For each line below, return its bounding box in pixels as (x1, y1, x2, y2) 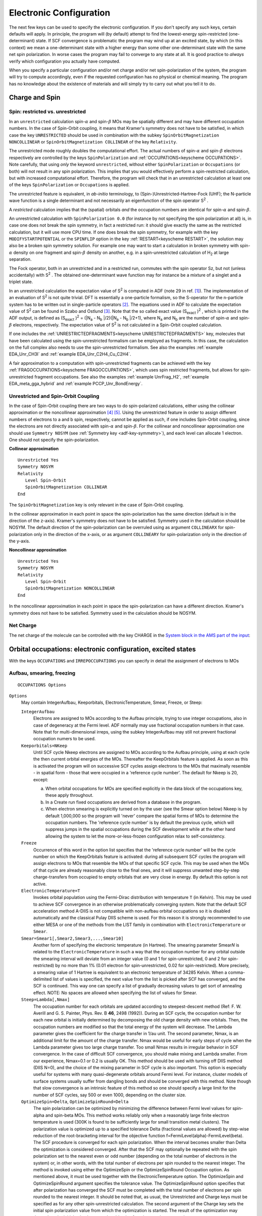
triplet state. (9, 279, 33, 285)
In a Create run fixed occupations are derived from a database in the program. (45, 799, 202, 805)
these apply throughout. (45, 792, 94, 798)
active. (33, 881, 47, 887)
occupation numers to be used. (33, 736, 96, 742)
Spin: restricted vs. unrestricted (9, 108, 86, 115)
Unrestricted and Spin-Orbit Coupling (9, 393, 99, 399)
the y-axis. (9, 538, 31, 544)
